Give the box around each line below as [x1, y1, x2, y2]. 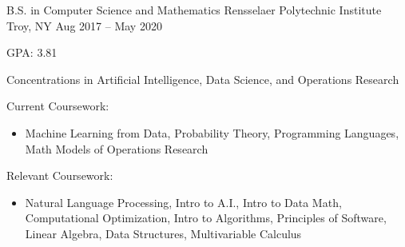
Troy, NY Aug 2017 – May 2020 [6, 17, 162, 34]
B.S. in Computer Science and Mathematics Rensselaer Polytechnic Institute [6, 2, 382, 18]
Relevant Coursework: [6, 167, 113, 184]
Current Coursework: [6, 98, 109, 114]
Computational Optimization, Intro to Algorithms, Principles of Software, [25, 209, 387, 226]
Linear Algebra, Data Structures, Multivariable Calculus [25, 225, 302, 241]
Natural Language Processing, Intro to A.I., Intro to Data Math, [25, 193, 342, 210]
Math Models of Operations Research [25, 140, 208, 157]
